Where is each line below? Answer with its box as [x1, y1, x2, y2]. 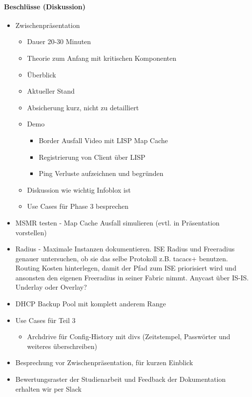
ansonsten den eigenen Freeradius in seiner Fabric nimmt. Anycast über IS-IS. [15, 272, 249, 282]
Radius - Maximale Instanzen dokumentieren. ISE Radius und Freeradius [15, 244, 235, 254]
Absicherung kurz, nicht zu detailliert [27, 102, 139, 112]
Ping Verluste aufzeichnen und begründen [39, 168, 164, 178]
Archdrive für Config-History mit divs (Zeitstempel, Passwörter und [27, 331, 231, 342]
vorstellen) [15, 227, 47, 237]
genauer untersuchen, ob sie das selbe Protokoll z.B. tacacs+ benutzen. [15, 253, 228, 263]
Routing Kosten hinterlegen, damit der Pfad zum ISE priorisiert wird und [15, 263, 236, 273]
